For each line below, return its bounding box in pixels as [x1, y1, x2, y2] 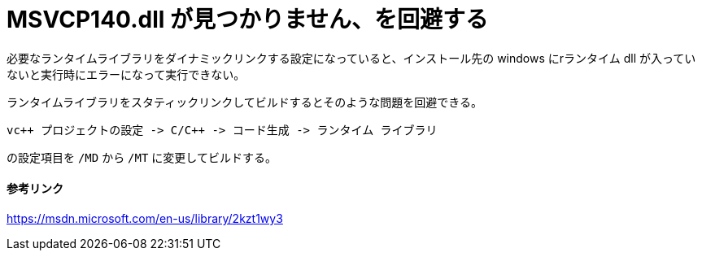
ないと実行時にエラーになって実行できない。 [7, 67, 246, 81]
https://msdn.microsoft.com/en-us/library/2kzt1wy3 [7, 211, 283, 225]
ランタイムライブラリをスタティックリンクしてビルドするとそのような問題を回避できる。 [7, 94, 483, 109]
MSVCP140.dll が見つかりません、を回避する [7, 6, 489, 33]
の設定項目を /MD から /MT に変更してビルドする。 [7, 150, 277, 164]
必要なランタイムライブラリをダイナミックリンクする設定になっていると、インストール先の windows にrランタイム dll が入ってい [7, 50, 696, 65]
